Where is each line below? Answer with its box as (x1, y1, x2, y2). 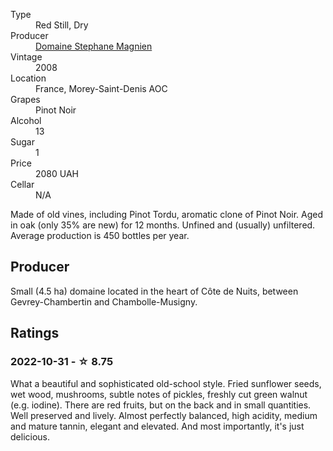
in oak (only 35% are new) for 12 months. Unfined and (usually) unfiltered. (10, 219, 316, 231)
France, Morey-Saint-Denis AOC (35, 83, 168, 94)
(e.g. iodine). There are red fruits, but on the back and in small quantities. (10, 399, 312, 411)
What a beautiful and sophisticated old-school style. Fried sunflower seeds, (10, 377, 322, 389)
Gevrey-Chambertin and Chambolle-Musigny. (10, 295, 198, 308)
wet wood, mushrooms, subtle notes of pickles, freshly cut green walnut (10, 388, 308, 400)
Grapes (10, 94, 41, 105)
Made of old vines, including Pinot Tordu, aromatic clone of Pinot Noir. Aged (10, 209, 324, 220)
